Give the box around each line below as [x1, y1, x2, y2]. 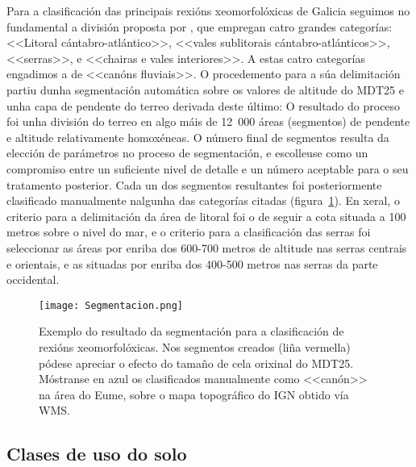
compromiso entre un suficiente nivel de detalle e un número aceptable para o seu [6, 160, 409, 177]
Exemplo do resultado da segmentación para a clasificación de [39, 323, 344, 340]
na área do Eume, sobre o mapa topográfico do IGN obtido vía [39, 386, 349, 402]
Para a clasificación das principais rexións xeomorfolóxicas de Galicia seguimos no [6, 2, 410, 19]
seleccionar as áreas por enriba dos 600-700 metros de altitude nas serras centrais [6, 239, 407, 256]
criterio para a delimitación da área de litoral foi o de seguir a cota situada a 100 [6, 207, 406, 224]
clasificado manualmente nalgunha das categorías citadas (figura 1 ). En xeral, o [6, 192, 400, 209]
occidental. [6, 271, 60, 288]
